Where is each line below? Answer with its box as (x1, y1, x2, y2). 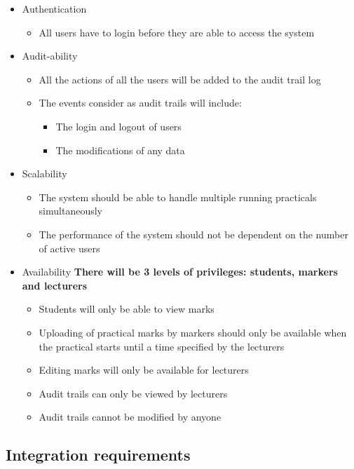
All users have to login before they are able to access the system (39, 25, 315, 39)
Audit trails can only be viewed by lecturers (39, 386, 228, 400)
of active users (39, 240, 100, 255)
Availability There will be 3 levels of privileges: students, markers (22, 264, 338, 279)
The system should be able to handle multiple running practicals (39, 189, 317, 204)
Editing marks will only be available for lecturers (39, 362, 249, 377)
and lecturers (22, 278, 88, 292)
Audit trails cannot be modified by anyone (39, 409, 222, 424)
